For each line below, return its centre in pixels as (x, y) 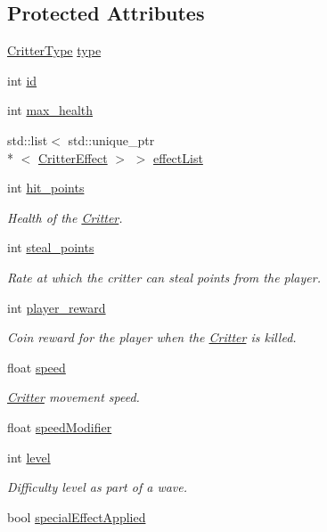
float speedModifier (60, 426)
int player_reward (57, 307)
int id (22, 80)
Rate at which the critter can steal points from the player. (164, 277)
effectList (178, 157)
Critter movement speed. (74, 397)
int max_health (50, 110)
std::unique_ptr (111, 139)
